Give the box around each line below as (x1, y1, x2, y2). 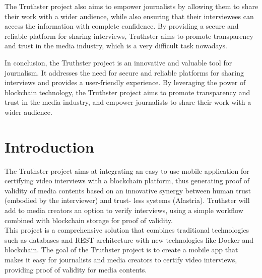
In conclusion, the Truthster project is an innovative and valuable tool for (5, 57, 232, 67)
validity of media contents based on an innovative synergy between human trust (5, 185, 251, 195)
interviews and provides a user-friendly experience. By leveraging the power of (5, 77, 246, 88)
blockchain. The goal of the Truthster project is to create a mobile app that (5, 244, 238, 255)
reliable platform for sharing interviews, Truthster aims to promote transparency (5, 30, 253, 41)
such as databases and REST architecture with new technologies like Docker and (5, 234, 254, 245)
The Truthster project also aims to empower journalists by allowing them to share (5, 1, 258, 11)
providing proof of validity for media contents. (5, 264, 147, 274)
